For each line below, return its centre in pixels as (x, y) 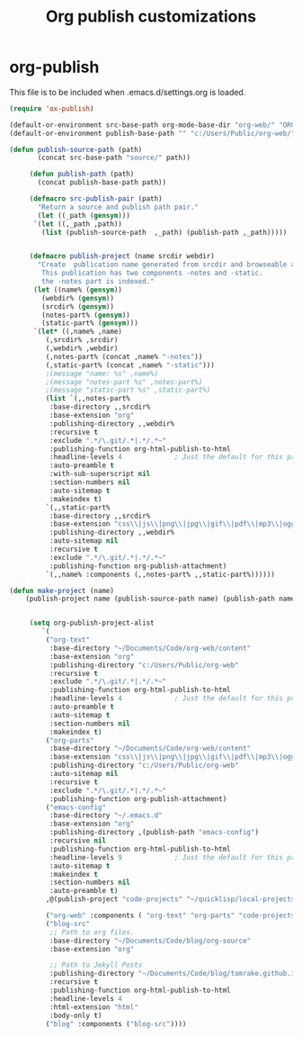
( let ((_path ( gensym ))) (84, 215)
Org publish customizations (151, 17)
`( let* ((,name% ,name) (78, 332)
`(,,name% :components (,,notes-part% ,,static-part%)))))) (160, 574)
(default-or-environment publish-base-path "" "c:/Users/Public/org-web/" (152, 133)
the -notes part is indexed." (98, 282)
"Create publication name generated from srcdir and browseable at (168, 265)
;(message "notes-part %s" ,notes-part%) (124, 382)
